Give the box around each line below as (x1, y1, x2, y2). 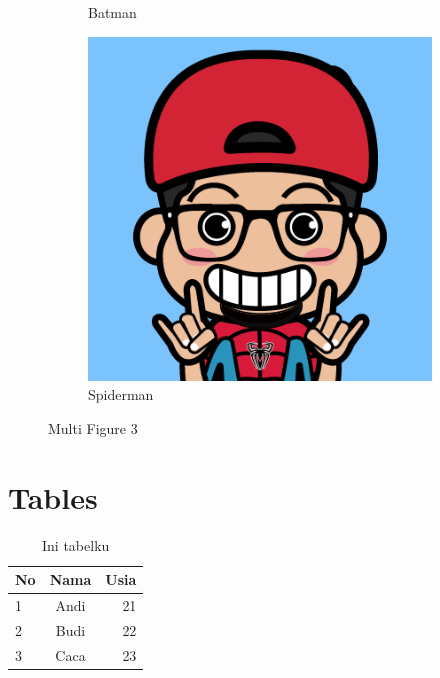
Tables (8, 476, 98, 517)
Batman (88, 2, 137, 22)
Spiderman (88, 384, 154, 405)
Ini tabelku (42, 534, 110, 555)
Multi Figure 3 (48, 417, 138, 438)
